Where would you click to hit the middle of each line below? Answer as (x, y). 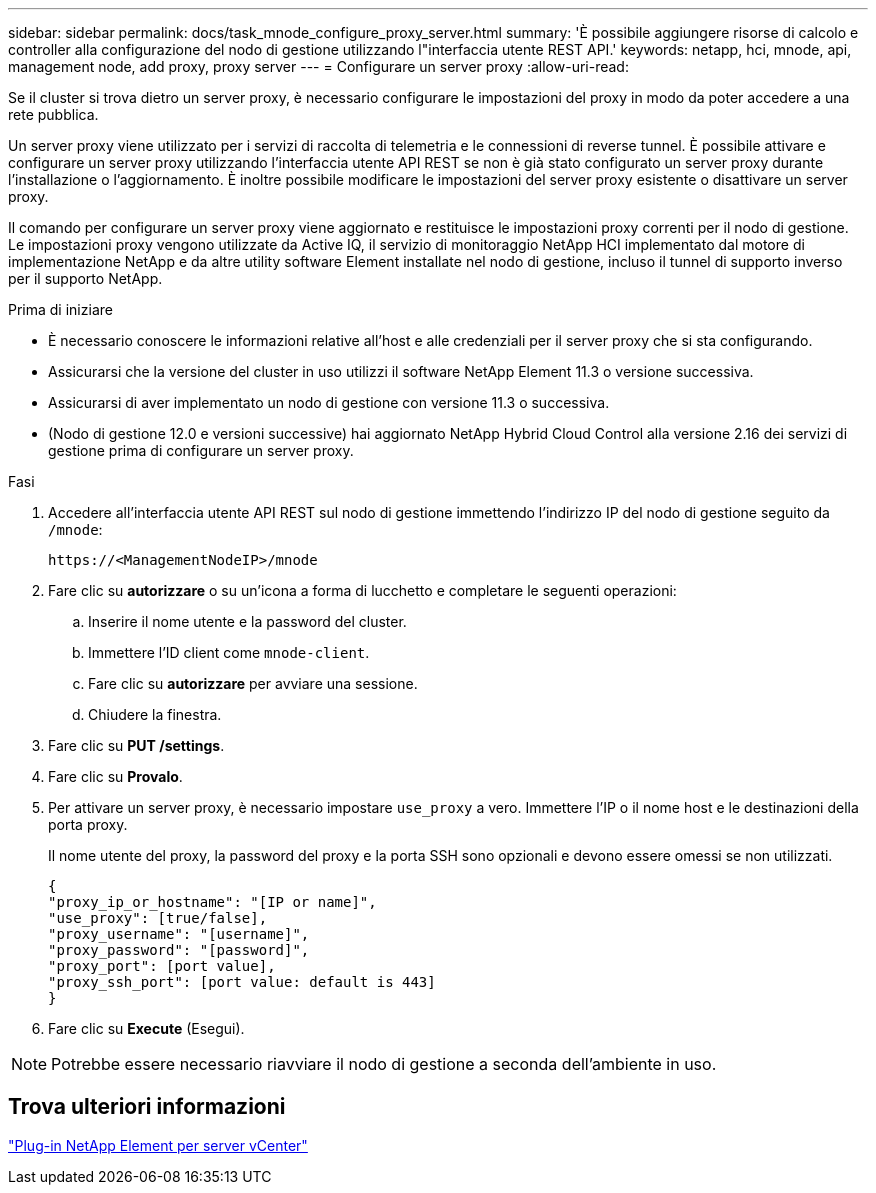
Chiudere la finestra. (155, 714)
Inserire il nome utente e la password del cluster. (247, 621)
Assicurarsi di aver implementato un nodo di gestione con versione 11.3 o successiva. (329, 402)
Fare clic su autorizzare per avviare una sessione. (253, 683)
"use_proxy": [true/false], (158, 918)
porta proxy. (88, 824)
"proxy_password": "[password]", (179, 950)
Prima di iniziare (60, 309)
